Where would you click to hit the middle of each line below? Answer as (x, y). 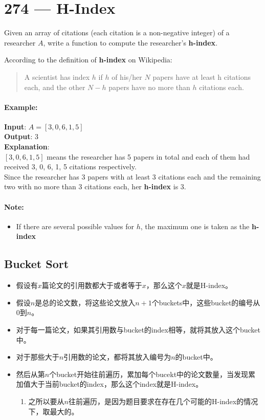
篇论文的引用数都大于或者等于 (92, 285)
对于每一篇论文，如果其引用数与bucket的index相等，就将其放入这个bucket (138, 330)
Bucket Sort (37, 264)
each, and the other (55, 87)
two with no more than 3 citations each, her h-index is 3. (95, 186)
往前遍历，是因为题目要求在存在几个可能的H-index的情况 (163, 401)
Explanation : (27, 147)
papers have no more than (149, 87)
